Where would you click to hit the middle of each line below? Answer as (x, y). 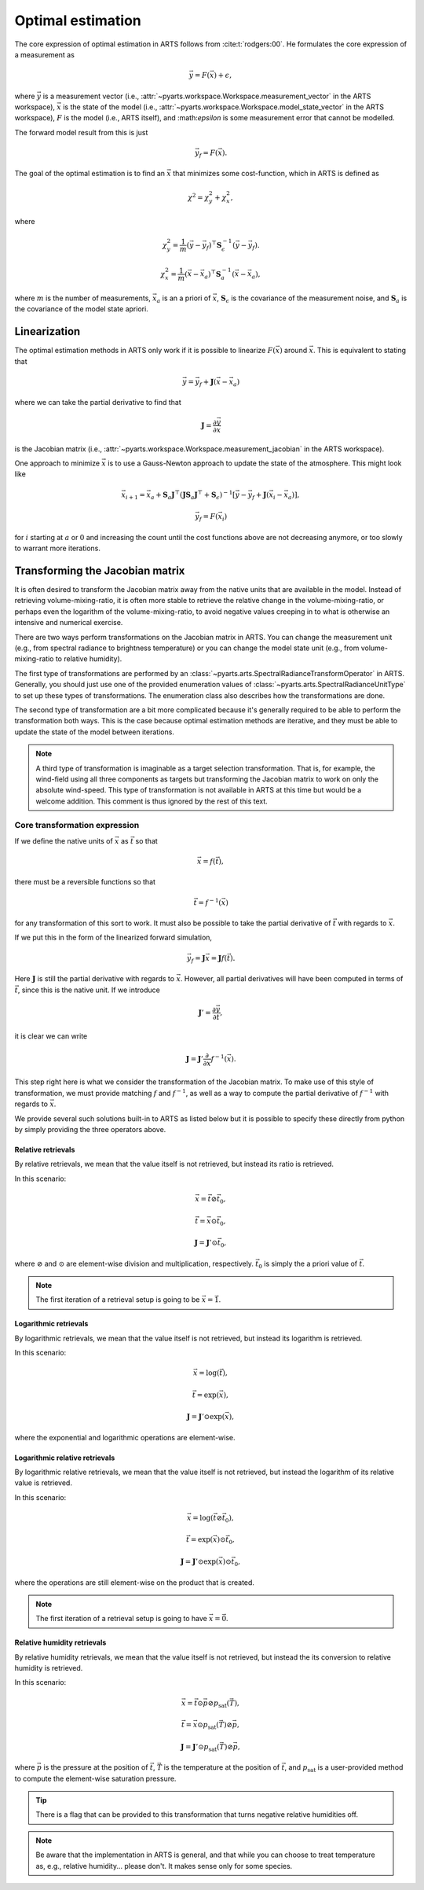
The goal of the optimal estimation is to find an (90, 174)
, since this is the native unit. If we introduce (89, 990)
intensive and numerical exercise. (69, 623)
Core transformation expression (77, 825)
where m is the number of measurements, (82, 298)
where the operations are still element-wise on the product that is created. (135, 1582)
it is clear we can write (51, 1036)
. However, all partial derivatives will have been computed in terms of (292, 979)
